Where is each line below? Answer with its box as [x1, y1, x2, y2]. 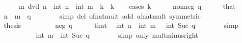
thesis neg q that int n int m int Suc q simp [3, 20, 239, 30]
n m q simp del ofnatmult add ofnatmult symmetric [3, 10, 201, 21]
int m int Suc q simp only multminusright [36, 29, 198, 40]
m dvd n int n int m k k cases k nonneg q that [19, 1, 236, 11]
